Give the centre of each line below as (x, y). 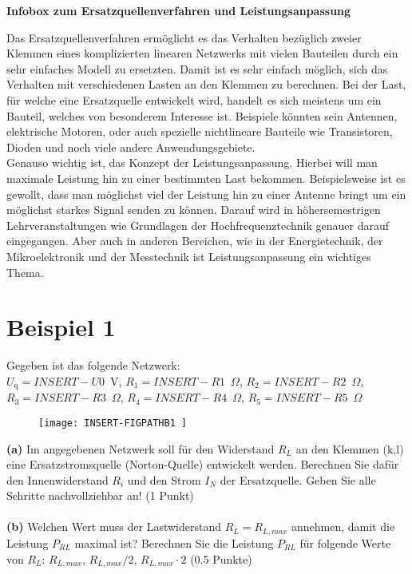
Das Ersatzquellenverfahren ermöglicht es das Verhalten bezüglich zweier (184, 37)
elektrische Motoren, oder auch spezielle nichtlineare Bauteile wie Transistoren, (200, 131)
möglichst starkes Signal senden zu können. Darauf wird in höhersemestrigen (194, 210)
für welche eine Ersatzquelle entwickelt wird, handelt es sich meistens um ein (194, 99)
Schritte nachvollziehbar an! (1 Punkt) (100, 495)
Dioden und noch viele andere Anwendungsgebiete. (131, 146)
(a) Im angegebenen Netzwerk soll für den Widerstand (141, 448)
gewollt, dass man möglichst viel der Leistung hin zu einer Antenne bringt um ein (206, 194)
